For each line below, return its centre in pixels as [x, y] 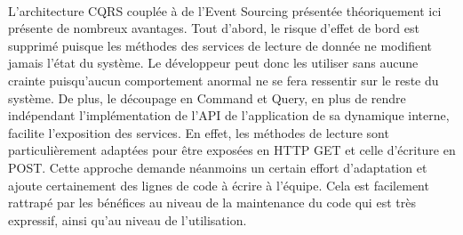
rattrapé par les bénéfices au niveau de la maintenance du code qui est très [212, 203]
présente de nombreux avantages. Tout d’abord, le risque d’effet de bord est [214, 28]
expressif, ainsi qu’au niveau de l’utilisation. [128, 219]
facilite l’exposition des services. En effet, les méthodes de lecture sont [199, 132]
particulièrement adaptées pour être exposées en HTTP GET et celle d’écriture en [232, 150]
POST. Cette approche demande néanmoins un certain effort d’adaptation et [218, 167]
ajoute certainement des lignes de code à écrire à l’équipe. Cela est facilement [219, 185]
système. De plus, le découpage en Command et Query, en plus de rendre [207, 97]
